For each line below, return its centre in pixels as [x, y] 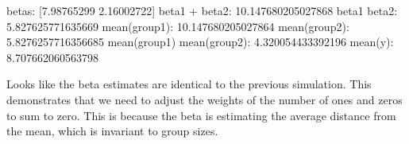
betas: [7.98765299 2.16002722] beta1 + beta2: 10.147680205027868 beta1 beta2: [202, 10]
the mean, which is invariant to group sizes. [112, 131]
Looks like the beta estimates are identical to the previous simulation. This [189, 84]
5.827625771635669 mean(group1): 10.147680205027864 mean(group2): [178, 26]
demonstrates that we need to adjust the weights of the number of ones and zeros [204, 99]
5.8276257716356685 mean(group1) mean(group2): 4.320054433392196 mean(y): [200, 42]
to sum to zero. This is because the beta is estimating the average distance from [201, 115]
